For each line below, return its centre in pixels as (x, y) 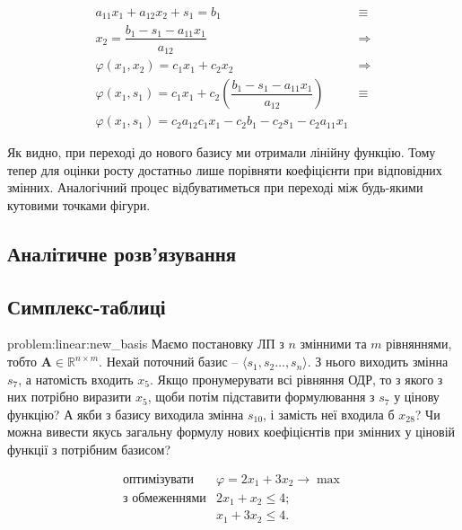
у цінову (417, 397)
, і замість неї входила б (329, 414)
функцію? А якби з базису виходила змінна (126, 414)
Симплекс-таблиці (87, 306)
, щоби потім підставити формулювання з (261, 397)
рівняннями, (419, 344)
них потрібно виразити (70, 397)
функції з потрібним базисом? (89, 450)
